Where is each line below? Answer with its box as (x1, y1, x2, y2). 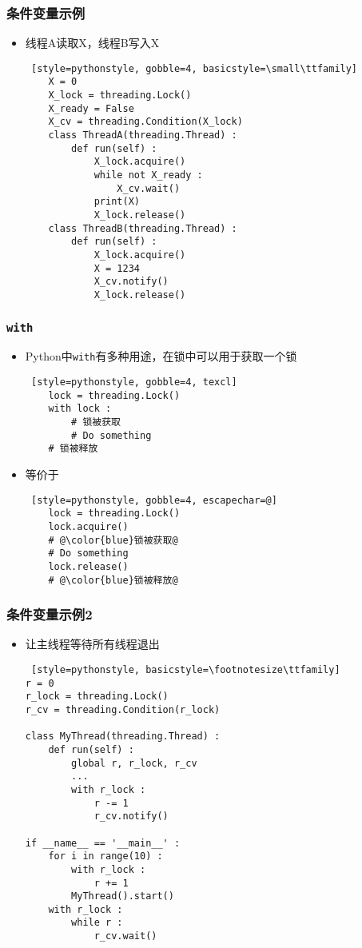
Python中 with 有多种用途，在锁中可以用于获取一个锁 (25, 348, 297, 364)
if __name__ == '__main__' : (25, 837, 181, 849)
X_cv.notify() (93, 276, 169, 288)
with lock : (48, 403, 112, 415)
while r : (71, 917, 123, 929)
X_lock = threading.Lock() (48, 90, 192, 102)
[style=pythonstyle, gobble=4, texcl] (30, 376, 237, 388)
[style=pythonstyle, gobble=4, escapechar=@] (30, 494, 277, 506)
